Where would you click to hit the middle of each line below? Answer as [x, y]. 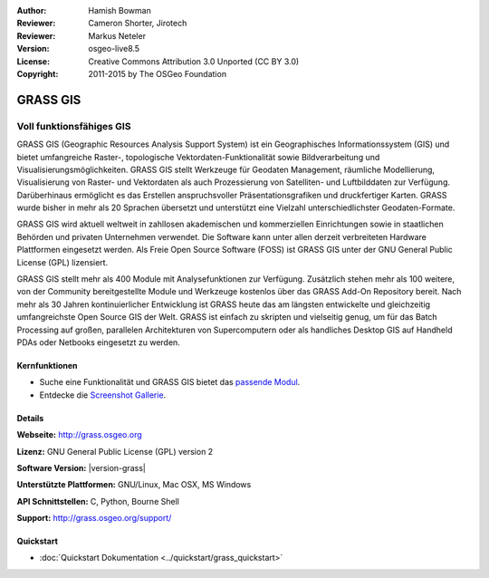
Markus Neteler [117, 35]
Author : [32, 10]
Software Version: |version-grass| [81, 467]
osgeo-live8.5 [114, 49]
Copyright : [38, 73]
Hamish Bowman [120, 10]
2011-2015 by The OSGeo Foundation [157, 73]
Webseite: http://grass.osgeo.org [79, 435]
